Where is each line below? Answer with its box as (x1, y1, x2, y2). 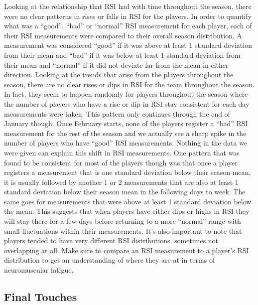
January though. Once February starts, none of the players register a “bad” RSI (4, 118, 248, 129)
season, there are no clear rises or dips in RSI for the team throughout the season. (4, 79, 255, 89)
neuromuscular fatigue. (4, 265, 74, 275)
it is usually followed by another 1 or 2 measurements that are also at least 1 (4, 176, 239, 187)
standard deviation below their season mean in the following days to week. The (4, 186, 246, 197)
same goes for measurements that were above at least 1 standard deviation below (4, 196, 252, 206)
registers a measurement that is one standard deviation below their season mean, (4, 167, 251, 177)
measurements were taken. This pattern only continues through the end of (4, 108, 230, 119)
